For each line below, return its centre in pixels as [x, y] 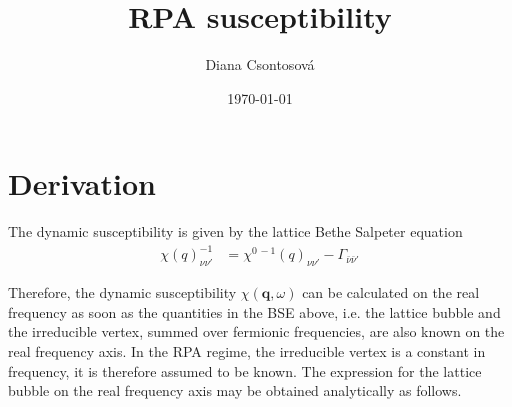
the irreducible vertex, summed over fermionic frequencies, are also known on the [256, 331]
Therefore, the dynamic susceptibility [122, 292]
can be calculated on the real [391, 292]
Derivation [82, 183]
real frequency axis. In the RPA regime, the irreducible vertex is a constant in [247, 350]
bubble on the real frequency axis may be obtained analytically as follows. [235, 390]
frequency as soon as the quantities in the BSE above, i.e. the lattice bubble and [254, 311]
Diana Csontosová [260, 64]
